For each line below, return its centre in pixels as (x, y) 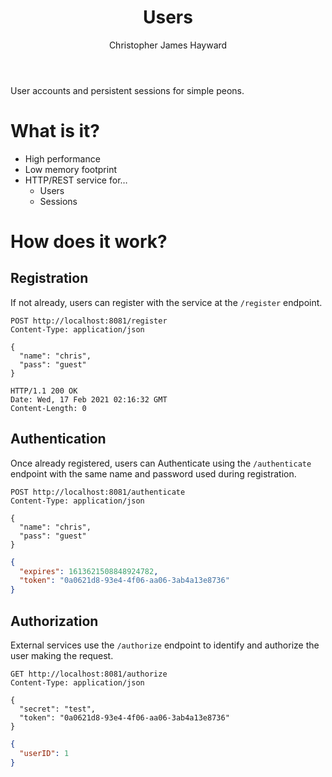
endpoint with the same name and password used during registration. (153, 473)
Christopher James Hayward (168, 45)
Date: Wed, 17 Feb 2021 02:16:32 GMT (89, 399)
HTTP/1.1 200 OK (44, 391)
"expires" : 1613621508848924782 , (89, 571)
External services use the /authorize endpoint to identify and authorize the (165, 645)
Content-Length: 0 (48, 408)
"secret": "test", (58, 709)
